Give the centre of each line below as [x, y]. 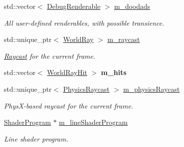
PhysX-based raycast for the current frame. [69, 105]
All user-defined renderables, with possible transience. [84, 22]
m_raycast [124, 39]
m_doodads [132, 6]
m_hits [114, 72]
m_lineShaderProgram [93, 122]
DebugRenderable [74, 6]
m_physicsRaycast [151, 89]
